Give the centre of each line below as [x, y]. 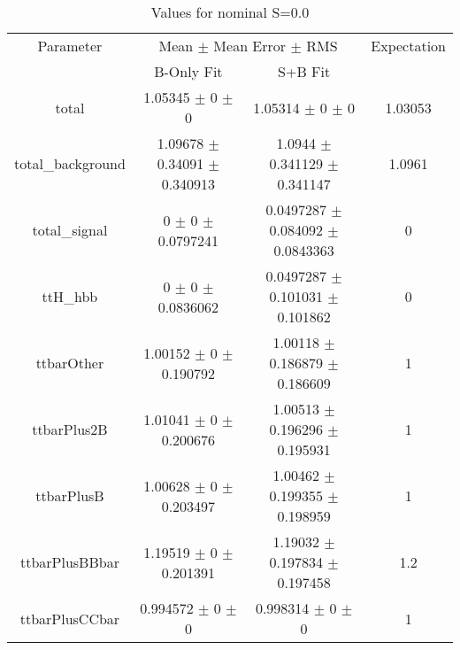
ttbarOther [70, 363]
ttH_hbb [70, 296]
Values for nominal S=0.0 [230, 12]
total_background [70, 163]
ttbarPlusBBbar [69, 562]
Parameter [70, 46]
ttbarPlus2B [70, 429]
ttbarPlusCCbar [70, 618]
